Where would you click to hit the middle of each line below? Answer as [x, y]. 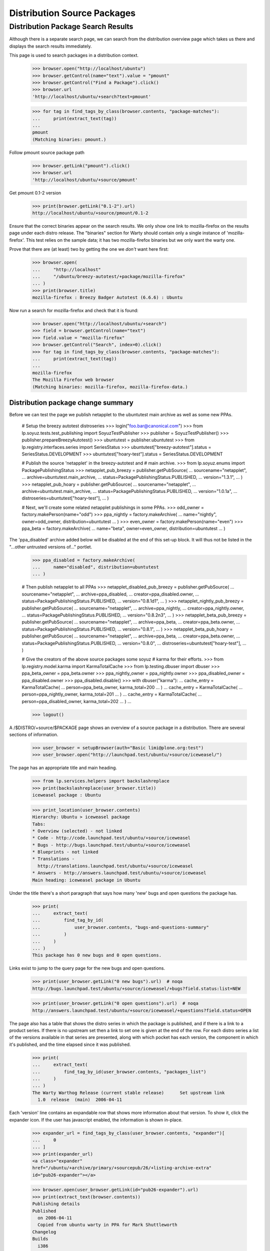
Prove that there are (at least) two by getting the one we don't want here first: [89, 249]
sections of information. [34, 735]
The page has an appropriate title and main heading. [63, 768]
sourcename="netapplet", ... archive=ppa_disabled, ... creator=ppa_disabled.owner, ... [110, 594]
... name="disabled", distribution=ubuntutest [96, 567]
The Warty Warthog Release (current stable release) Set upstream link [128, 1093]
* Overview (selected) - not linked [77, 831]
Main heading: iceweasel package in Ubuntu [86, 880]
